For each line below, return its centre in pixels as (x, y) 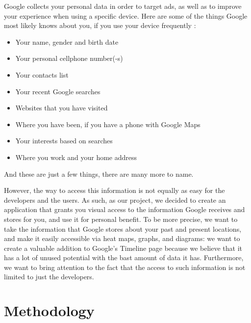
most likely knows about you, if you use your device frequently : (100, 25)
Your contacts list (42, 74)
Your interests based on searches (64, 141)
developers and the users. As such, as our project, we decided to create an (115, 200)
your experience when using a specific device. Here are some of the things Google (126, 15)
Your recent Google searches (58, 91)
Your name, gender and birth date (67, 41)
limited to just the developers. (49, 277)
